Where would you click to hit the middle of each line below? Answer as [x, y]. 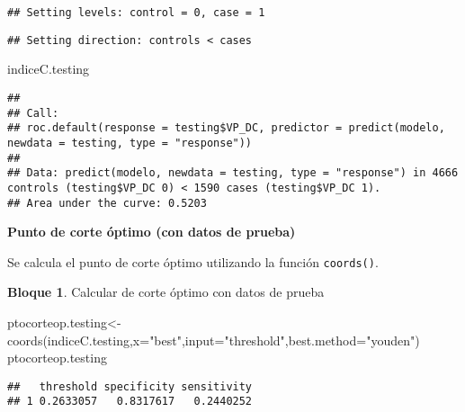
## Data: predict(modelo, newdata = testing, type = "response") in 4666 [233, 173]
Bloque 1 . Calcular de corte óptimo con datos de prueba [166, 292]
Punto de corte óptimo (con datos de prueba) [152, 232]
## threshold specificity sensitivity [130, 386]
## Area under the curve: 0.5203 [107, 203]
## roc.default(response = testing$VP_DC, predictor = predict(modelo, [226, 128]
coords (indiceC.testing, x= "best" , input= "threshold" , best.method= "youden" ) [214, 340]
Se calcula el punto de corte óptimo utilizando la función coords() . [193, 261]
